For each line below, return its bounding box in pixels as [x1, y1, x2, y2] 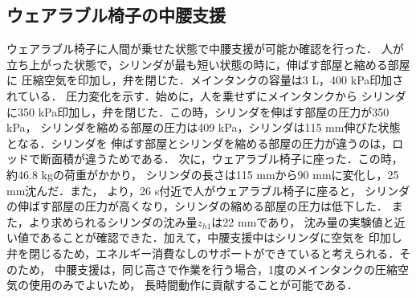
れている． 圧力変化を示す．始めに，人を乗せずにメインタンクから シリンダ [6, 87, 406, 104]
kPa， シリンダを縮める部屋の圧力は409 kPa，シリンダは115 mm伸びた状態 [6, 119, 401, 136]
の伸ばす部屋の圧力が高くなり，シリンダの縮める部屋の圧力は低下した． [6, 198, 389, 214]
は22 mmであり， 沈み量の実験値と [211, 213, 394, 230]
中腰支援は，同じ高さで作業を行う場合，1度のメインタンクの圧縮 [54, 260, 398, 277]
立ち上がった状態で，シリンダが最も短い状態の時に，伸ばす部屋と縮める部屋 [6, 55, 410, 72]
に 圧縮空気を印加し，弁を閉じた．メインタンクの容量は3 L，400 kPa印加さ [6, 71, 404, 88]
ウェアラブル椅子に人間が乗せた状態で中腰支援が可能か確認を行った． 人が [6, 40, 404, 57]
